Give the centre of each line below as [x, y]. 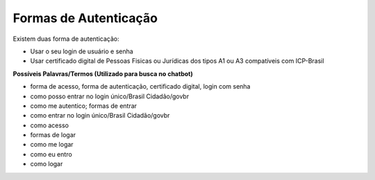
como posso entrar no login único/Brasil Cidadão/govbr [110, 96]
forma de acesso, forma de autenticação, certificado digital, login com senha [140, 87]
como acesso [50, 125]
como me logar [52, 145]
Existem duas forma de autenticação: [66, 39]
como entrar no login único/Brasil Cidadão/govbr [100, 116]
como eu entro [51, 154]
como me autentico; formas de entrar [84, 106]
